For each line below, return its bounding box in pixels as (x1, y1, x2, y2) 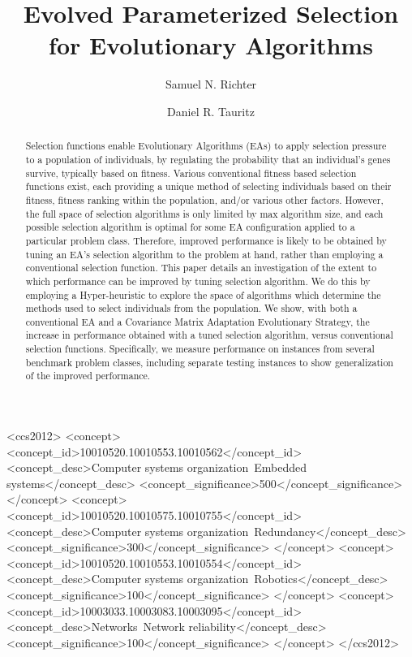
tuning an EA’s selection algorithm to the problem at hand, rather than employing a (25, 247, 384, 261)
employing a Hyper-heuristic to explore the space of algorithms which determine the (25, 287, 381, 301)
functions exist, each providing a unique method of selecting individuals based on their (25, 179, 392, 193)
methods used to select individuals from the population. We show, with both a (25, 301, 358, 315)
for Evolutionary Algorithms (49, 28, 373, 62)
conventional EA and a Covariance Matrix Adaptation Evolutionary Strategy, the (25, 314, 370, 328)
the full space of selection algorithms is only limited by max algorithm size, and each (25, 206, 384, 220)
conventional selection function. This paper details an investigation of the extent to (25, 261, 377, 274)
